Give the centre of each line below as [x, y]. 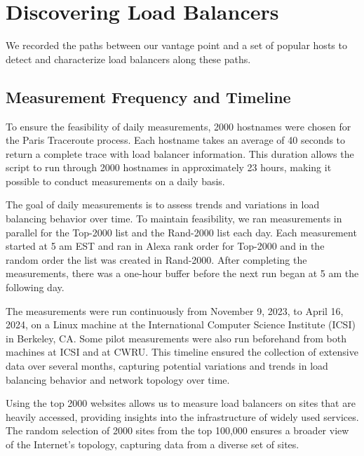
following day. [35, 287]
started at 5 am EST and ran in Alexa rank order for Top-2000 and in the [165, 246]
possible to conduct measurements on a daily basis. [115, 181]
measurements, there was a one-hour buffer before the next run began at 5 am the [182, 273]
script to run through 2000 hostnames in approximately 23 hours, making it [169, 167]
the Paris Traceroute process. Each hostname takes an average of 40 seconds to [176, 140]
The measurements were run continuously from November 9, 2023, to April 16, [175, 310]
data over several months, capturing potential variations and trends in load [167, 366]
